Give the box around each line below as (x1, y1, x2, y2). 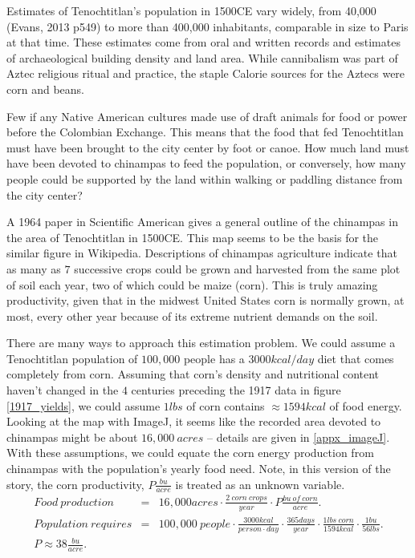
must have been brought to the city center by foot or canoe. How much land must (6, 139, 409, 156)
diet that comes (317, 350, 394, 366)
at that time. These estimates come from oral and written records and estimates (6, 34, 401, 51)
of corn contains (186, 397, 265, 414)
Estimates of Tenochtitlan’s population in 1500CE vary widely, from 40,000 (6, 2, 376, 18)
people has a (183, 350, 245, 366)
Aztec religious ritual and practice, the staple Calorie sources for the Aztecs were (6, 65, 405, 82)
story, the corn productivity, (6, 475, 144, 492)
